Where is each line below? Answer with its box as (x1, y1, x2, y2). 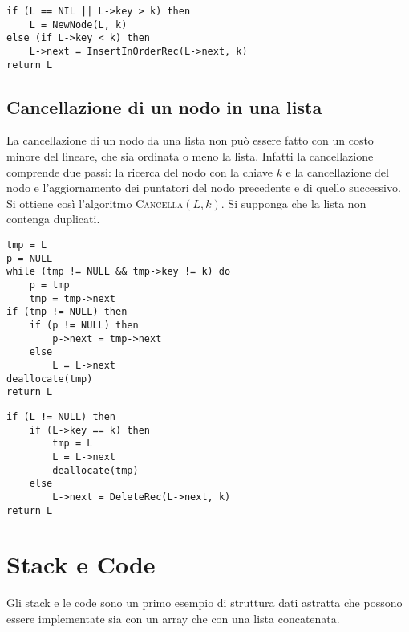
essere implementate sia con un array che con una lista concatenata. (6, 610, 340, 626)
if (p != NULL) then (29, 319, 139, 331)
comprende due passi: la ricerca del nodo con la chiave (6, 163, 273, 180)
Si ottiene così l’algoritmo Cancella (6, 194, 184, 211)
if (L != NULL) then (6, 410, 116, 422)
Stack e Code (6, 548, 156, 581)
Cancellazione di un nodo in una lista (6, 94, 322, 119)
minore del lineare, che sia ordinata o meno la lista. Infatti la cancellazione (6, 148, 374, 165)
